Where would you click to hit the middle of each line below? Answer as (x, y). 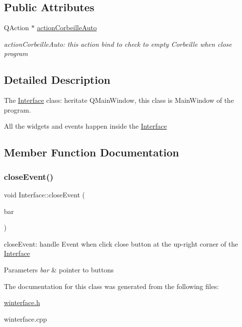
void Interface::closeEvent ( (44, 194)
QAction (17, 28)
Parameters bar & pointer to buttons (59, 269)
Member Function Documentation (92, 152)
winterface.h (22, 302)
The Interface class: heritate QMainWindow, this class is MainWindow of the (119, 100)
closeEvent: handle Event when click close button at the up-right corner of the (121, 243)
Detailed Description (57, 80)
